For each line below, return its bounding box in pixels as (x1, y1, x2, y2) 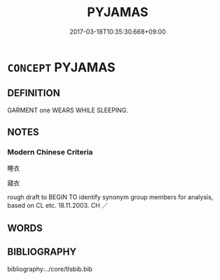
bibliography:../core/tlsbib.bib (7, 265, 93, 273)
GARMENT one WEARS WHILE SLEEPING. (7, 106, 128, 114)
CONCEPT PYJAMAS (7, 59, 116, 75)
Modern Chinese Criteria (7, 147, 93, 157)
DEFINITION (7, 87, 61, 99)
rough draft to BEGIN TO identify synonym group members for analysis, (7, 193, 214, 201)
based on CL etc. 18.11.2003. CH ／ (7, 201, 109, 210)
